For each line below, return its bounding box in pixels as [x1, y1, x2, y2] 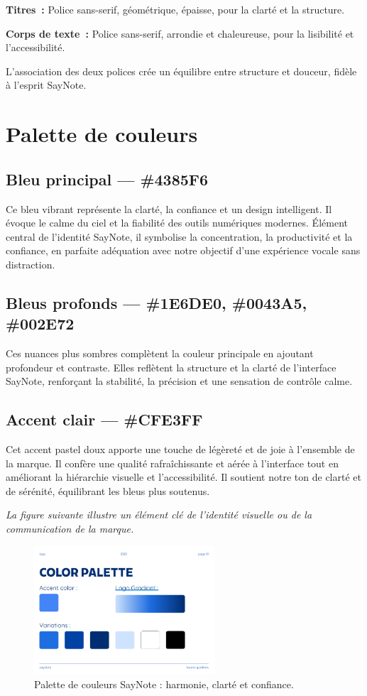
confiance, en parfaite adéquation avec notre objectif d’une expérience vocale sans [6, 243, 361, 258]
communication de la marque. [6, 521, 134, 536]
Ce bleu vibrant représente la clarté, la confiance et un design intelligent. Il [6, 201, 332, 216]
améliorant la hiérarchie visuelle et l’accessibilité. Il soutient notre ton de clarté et [6, 469, 361, 484]
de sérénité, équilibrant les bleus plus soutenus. [6, 483, 210, 498]
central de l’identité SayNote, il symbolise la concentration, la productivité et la [6, 229, 353, 244]
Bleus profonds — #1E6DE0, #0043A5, [6, 291, 307, 313]
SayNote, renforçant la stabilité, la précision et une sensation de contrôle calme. [6, 374, 353, 388]
